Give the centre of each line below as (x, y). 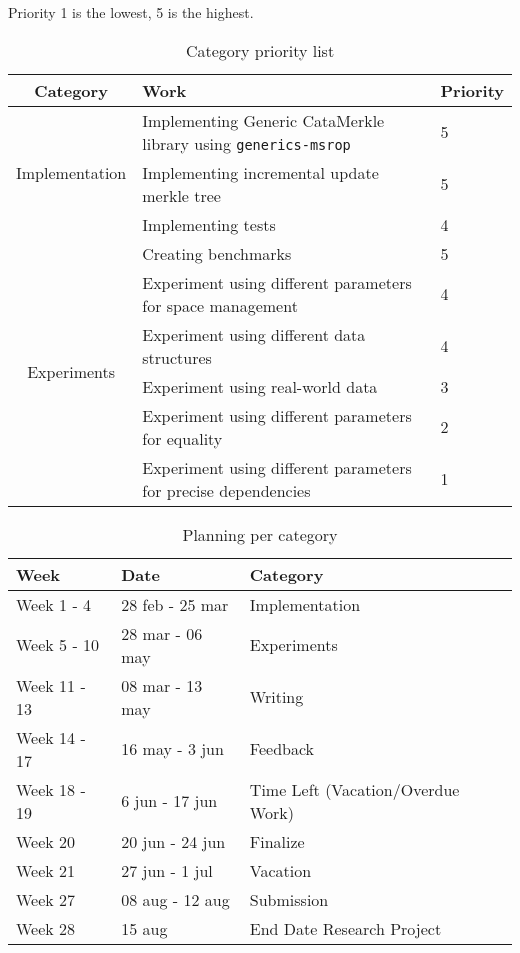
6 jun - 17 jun (169, 801)
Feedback (282, 749)
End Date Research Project (345, 928)
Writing (276, 697)
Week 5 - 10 (58, 645)
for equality (182, 438)
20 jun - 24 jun (173, 841)
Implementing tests (209, 224)
